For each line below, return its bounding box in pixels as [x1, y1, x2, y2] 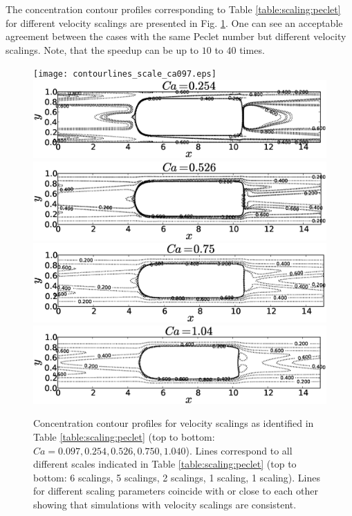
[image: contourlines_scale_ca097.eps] [33, 69, 216, 79]
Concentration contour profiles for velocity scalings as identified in [33, 416, 314, 430]
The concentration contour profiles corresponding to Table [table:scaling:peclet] [6, 2, 341, 16]
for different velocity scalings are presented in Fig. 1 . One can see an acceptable [6, 15, 343, 30]
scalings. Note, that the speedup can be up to [6, 42, 199, 57]
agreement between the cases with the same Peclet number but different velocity [6, 29, 346, 44]
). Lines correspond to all [185, 443, 293, 457]
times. [239, 42, 265, 57]
